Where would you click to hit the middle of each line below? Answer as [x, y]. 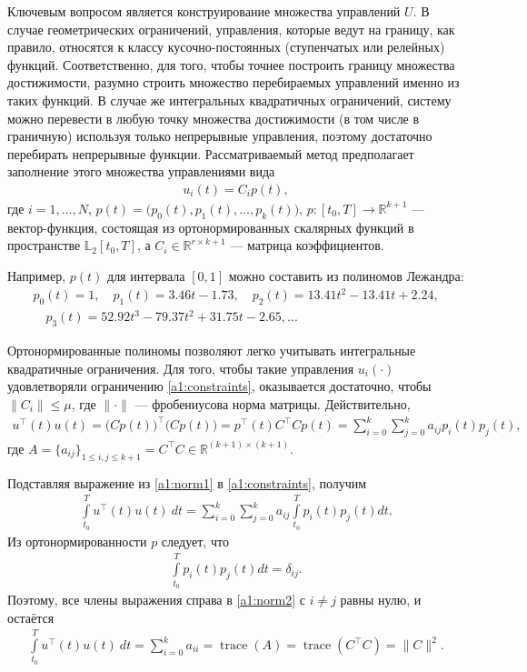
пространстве [44, 245]
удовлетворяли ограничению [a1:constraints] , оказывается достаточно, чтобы [219, 386]
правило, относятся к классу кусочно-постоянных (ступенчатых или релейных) [226, 47]
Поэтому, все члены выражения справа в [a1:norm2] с [156, 600]
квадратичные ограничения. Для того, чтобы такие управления [181, 368]
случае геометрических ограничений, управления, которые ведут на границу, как [231, 29]
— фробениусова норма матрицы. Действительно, [273, 403]
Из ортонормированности [77, 541]
